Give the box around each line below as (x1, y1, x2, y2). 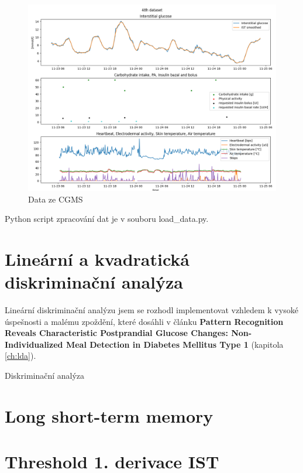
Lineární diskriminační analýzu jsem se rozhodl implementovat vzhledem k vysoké (5, 304, 298, 316)
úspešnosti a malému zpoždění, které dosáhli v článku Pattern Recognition (5, 315, 284, 327)
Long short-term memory (5, 403, 214, 427)
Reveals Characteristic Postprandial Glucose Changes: (5, 327, 228, 339)
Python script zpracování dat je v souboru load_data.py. (5, 212, 209, 225)
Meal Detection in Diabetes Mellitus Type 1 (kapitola (66, 338, 284, 350)
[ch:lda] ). (5, 349, 36, 362)
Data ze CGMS (28, 193, 83, 205)
